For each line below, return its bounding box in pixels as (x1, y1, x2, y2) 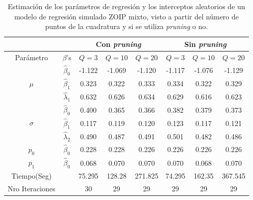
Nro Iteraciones (8, 183, 56, 194)
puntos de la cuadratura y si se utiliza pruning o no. (45, 21, 208, 32)
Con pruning (95, 38, 141, 49)
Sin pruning (184, 38, 226, 49)
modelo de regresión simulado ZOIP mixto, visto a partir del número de (14, 11, 239, 21)
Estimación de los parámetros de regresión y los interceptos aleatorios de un (8, 1, 245, 11)
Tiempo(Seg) (11, 170, 52, 181)
